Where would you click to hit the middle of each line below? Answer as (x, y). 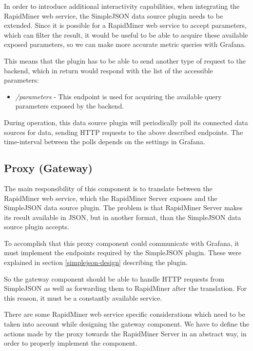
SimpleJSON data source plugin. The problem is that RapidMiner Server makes (123, 208)
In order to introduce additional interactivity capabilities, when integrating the (122, 6)
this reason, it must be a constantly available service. (83, 297)
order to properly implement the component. (71, 343)
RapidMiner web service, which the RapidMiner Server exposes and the (111, 198)
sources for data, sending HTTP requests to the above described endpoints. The (124, 132)
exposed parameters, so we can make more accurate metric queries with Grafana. (125, 44)
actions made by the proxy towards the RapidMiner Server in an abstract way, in (125, 333)
